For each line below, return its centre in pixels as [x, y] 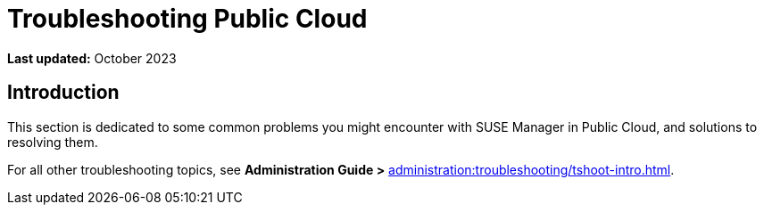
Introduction [63, 93]
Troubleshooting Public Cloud [187, 19]
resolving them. [53, 142]
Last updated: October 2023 [92, 58]
